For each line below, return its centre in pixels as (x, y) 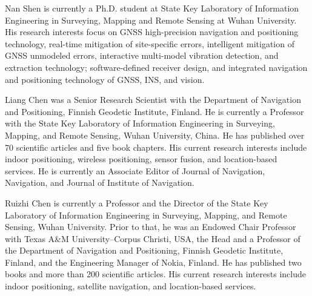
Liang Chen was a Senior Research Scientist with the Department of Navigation (153, 100)
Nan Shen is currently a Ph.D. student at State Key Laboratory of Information (152, 8)
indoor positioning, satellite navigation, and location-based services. (131, 286)
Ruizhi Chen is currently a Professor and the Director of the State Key (137, 202)
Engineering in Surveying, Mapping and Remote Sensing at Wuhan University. (151, 20)
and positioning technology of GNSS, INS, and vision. (105, 79)
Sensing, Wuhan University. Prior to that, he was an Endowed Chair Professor (151, 227)
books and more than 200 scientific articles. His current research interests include (155, 274)
